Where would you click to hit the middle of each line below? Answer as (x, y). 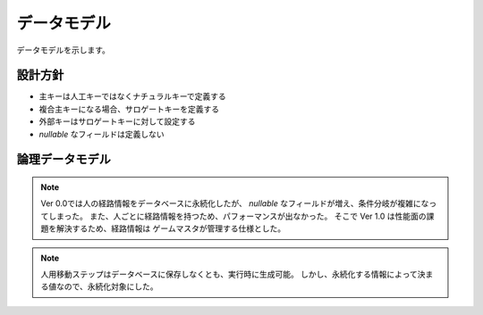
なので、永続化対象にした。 (107, 286)
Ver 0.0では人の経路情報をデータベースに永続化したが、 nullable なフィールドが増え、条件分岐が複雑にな (235, 203)
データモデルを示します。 (64, 50)
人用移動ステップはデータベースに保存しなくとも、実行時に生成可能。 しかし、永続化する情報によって (229, 274)
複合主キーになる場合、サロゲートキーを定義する (129, 109)
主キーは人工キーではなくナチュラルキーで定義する (133, 96)
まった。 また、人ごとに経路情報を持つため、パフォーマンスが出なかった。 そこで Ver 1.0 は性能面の (241, 216)
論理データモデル (64, 159)
